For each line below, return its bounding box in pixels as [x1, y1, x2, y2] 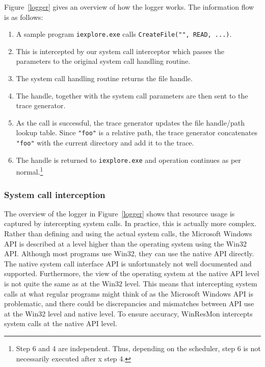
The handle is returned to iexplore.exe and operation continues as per [16, 154, 241, 165]
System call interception [4, 188, 105, 201]
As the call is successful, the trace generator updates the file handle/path [16, 117, 245, 128]
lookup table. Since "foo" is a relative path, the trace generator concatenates [16, 127, 258, 138]
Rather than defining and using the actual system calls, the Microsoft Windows [4, 228, 252, 239]
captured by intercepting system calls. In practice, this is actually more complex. [4, 218, 256, 229]
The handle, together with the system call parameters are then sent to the [16, 90, 248, 101]
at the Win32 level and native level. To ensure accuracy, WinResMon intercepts [4, 308, 253, 319]
